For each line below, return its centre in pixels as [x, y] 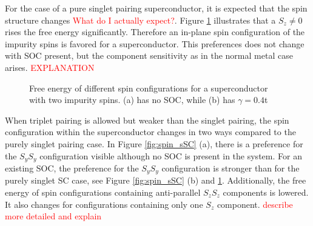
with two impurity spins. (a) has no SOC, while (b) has [132, 100]
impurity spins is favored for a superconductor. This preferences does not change [155, 43]
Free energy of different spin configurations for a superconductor [149, 88]
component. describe [255, 204]
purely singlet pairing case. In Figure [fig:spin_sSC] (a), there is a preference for [154, 143]
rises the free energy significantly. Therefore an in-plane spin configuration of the [155, 32]
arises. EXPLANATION [50, 67]
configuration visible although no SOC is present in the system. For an [171, 155]
